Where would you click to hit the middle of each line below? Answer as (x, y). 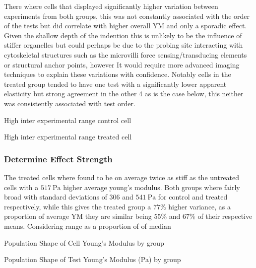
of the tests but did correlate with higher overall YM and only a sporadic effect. (126, 26)
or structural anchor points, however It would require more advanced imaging (122, 64)
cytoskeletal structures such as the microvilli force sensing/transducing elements (126, 54)
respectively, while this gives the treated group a (78, 206)
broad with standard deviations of (56, 197)
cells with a (21, 187)
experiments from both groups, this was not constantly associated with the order (127, 16)
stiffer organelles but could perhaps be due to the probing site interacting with (124, 45)
